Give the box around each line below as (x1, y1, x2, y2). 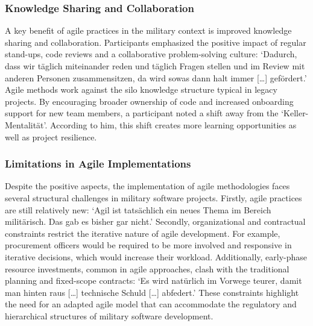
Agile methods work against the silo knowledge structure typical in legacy (5, 83, 277, 96)
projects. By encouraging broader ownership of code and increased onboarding (5, 95, 294, 107)
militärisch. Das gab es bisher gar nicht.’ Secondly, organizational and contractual (5, 215, 306, 228)
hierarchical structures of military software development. (5, 309, 213, 322)
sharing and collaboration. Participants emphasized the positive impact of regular (5, 36, 306, 48)
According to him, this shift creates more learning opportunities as (50, 118, 297, 131)
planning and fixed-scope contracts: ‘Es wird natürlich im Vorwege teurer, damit (5, 274, 302, 287)
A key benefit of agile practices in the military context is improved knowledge (5, 24, 292, 37)
